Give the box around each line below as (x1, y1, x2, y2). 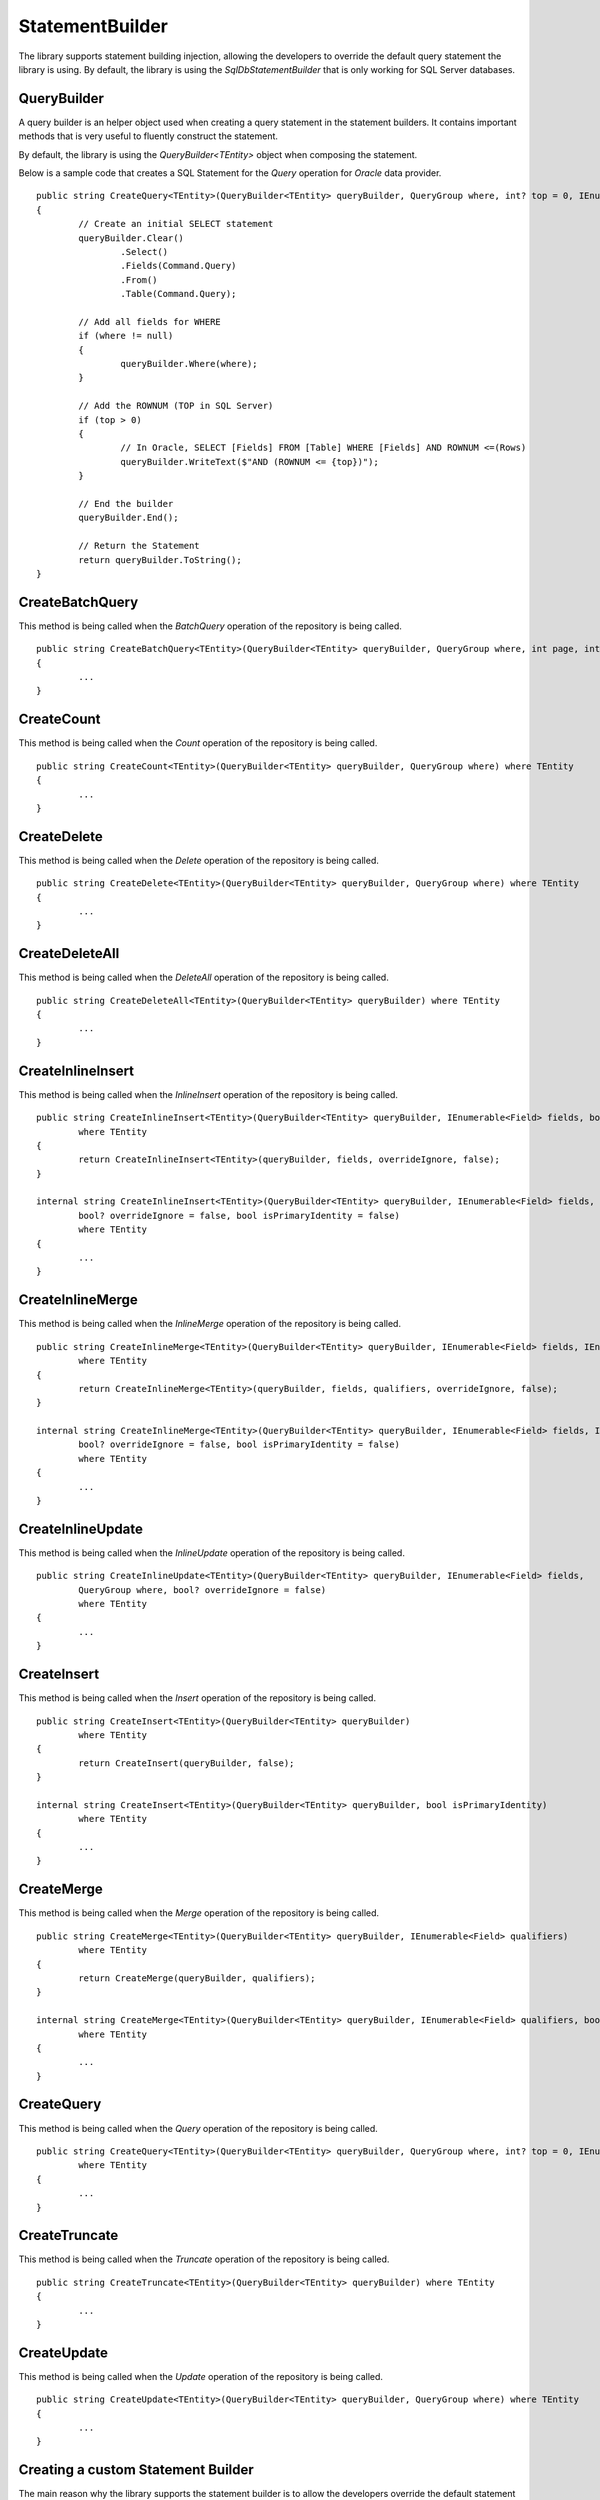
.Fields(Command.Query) (120, 260, 237, 272)
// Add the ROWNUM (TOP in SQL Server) (78, 400, 274, 412)
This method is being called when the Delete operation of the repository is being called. (18, 854, 380, 866)
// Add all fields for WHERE (78, 316, 222, 327)
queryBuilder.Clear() (78, 232, 185, 244)
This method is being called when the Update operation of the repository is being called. (18, 2370, 384, 2382)
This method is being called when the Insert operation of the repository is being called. (18, 1692, 377, 1704)
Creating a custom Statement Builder (18, 2461, 254, 2479)
